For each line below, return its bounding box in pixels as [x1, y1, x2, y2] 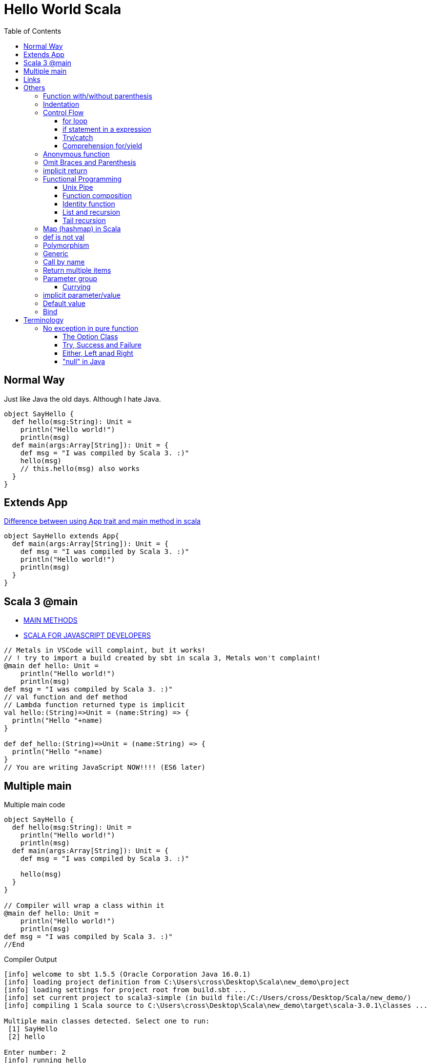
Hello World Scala [4, 1, 122, 18]
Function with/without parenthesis [43, 91, 152, 100]
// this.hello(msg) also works [20, 464, 140, 472]
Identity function [62, 199, 115, 208]
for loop [62, 116, 88, 125]
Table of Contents [4, 26, 61, 35]
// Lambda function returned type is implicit [4, 701, 185, 709]
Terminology [23, 315, 64, 324]
